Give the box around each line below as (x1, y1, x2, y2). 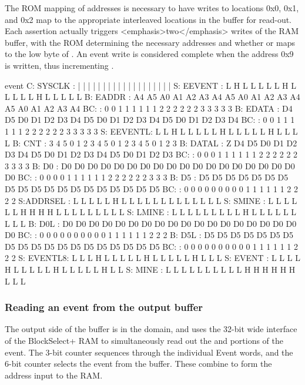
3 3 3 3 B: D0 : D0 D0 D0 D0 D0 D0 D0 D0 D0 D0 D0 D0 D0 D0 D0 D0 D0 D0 (5, 159, 295, 172)
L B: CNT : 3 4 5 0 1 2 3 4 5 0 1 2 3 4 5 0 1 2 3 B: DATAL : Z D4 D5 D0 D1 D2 (5, 136, 297, 149)
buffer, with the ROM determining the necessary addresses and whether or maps (5, 36, 295, 48)
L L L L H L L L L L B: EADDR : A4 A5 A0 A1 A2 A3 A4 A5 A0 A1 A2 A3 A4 (5, 91, 300, 103)
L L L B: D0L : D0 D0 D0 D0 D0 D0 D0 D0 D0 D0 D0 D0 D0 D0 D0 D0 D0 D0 (5, 217, 297, 229)
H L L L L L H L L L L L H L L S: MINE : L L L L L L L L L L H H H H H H (5, 263, 296, 276)
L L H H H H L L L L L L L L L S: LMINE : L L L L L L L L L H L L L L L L (5, 206, 297, 218)
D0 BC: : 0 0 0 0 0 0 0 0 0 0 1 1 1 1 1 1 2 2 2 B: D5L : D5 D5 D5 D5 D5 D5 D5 (5, 229, 294, 241)
